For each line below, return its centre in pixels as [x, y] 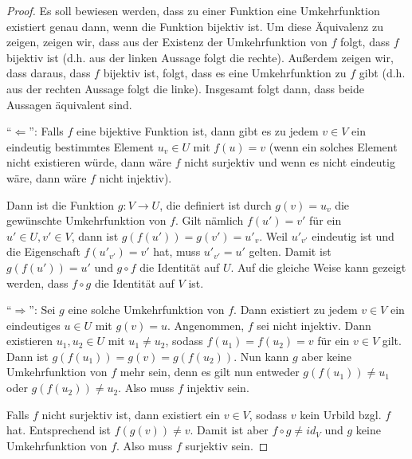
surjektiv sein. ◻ [227, 445]
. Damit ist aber [229, 430]
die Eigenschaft [43, 251]
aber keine [327, 356]
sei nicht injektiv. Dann [314, 325]
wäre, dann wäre [47, 177]
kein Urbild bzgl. [341, 414]
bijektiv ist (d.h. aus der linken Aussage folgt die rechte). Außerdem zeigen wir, [200, 57]
